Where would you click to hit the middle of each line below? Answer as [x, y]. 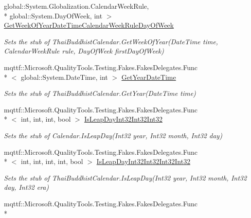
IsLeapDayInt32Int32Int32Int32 [143, 161]
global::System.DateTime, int [64, 77]
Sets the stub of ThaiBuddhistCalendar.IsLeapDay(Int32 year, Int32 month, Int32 [125, 177]
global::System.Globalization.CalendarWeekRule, [76, 6]
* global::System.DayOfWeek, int [53, 15]
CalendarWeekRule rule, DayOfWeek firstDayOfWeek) [84, 51]
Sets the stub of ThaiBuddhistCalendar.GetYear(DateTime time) [100, 93]
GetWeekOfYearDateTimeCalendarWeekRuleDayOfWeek [89, 25]
